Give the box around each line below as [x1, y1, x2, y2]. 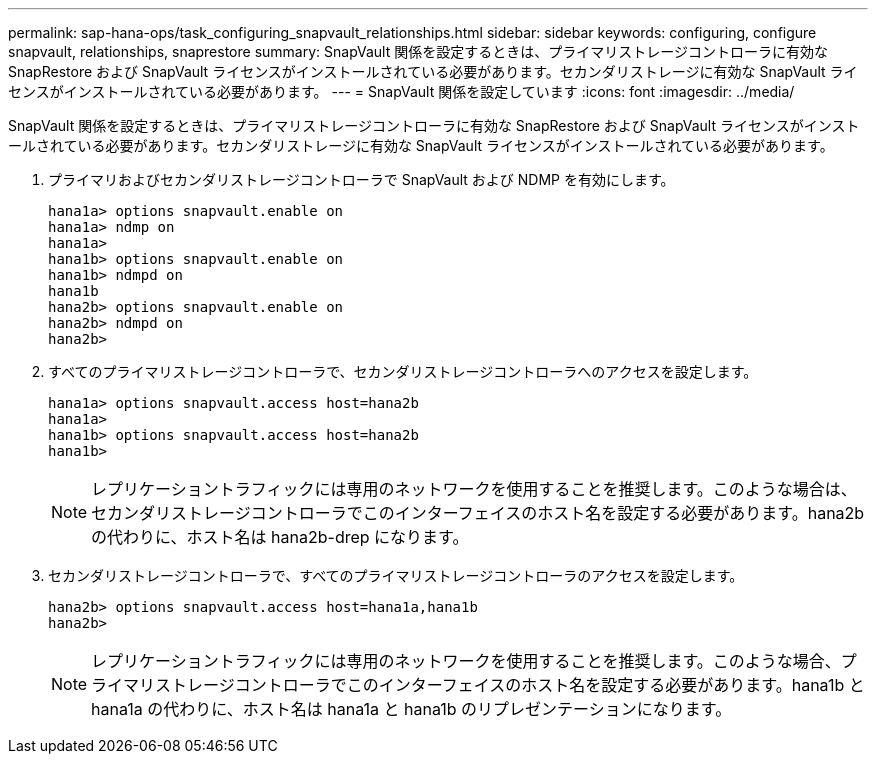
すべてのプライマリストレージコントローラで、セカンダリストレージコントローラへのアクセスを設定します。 [48, 363, 758, 380]
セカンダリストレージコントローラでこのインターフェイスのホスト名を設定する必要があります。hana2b [91, 503, 865, 523]
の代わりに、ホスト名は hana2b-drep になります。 [91, 527, 469, 547]
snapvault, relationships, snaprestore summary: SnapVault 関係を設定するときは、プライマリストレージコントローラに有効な [8, 43, 828, 60]
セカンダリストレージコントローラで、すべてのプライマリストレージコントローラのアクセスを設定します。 [48, 567, 744, 584]
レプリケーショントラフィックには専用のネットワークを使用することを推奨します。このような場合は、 [91, 479, 857, 499]
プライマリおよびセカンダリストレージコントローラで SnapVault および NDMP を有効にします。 [48, 171, 675, 188]
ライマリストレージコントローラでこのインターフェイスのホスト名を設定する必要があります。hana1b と [91, 675, 865, 695]
